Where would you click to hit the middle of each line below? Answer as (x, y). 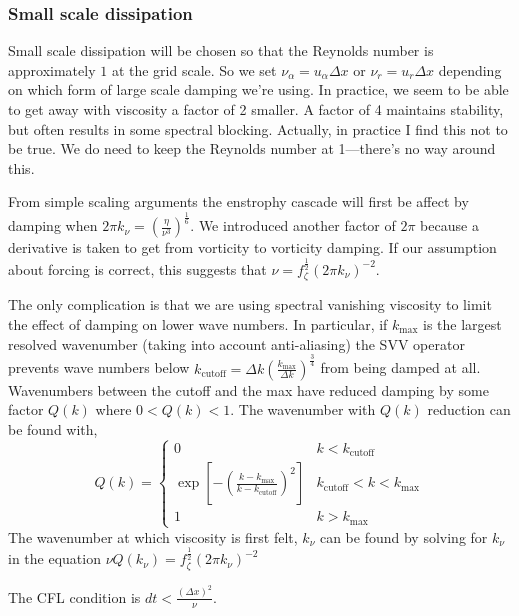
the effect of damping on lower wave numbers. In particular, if (198, 323)
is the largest (462, 323)
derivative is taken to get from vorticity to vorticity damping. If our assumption (252, 247)
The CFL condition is (74, 596)
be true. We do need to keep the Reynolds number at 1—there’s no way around (252, 148)
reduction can (469, 409)
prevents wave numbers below (99, 367)
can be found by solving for (403, 536)
